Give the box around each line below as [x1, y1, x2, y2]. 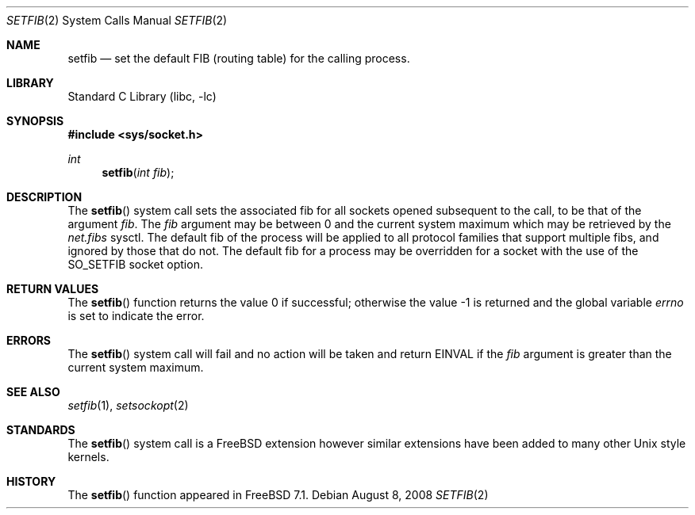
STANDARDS [6, 423, 75, 437]
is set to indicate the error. [67, 309, 205, 322]
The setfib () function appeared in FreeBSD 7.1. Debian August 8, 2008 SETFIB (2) [67, 488, 489, 502]
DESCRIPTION [6, 190, 83, 204]
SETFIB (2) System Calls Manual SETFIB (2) [6, 13, 228, 27]
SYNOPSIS [6, 114, 64, 128]
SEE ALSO [6, 385, 60, 399]
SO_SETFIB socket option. [67, 257, 203, 271]
